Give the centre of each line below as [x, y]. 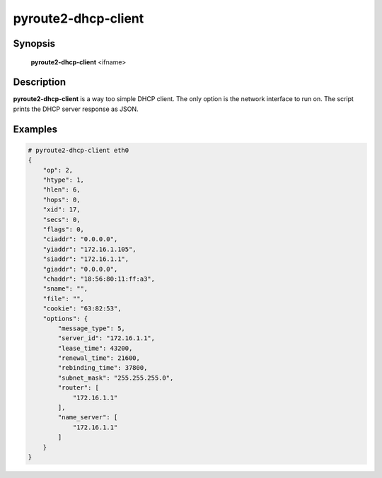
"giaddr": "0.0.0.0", [80, 269]
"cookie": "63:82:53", [82, 309]
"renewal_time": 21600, [99, 358]
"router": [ [78, 388]
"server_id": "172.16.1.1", [106, 338]
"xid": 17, [62, 210]
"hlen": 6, [62, 190]
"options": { [65, 319]
